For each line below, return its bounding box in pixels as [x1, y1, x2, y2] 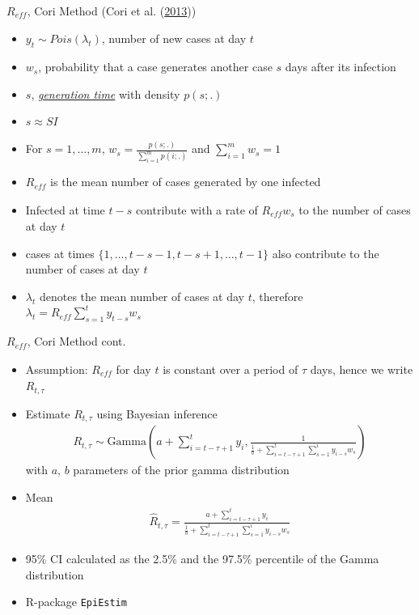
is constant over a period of [163, 360, 298, 377]
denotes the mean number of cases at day [39, 287, 244, 304]
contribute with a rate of [135, 201, 258, 218]
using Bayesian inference [96, 405, 218, 422]
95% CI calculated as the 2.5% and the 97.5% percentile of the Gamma [25, 549, 379, 566]
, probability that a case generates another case [38, 58, 273, 75]
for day [116, 360, 151, 377]
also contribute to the [272, 244, 379, 261]
